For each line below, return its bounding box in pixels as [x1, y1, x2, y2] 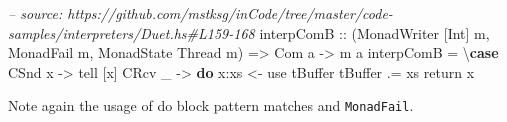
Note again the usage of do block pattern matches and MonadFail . [8, 95, 414, 116]
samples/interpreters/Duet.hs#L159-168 [8, 22, 255, 43]
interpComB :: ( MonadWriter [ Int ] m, [259, 22, 490, 43]
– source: [8, 3, 63, 23]
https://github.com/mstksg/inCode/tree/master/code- [67, 3, 393, 23]
